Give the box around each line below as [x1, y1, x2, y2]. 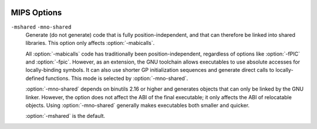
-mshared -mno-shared [11, 23, 72, 30]
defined [25, 75, 45, 82]
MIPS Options [11, 8, 62, 18]
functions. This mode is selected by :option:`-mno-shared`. [45, 75, 188, 82]
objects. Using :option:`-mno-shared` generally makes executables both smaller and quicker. [25, 102, 249, 109]
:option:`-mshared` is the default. [25, 113, 106, 120]
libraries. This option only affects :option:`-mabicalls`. [25, 40, 155, 47]
